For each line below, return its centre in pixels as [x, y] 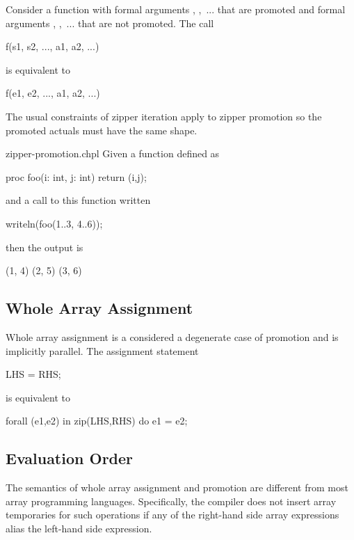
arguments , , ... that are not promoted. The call [110, 23]
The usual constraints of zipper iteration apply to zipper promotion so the [164, 116]
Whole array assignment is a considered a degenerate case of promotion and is [172, 336]
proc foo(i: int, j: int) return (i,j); [76, 176]
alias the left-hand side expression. [79, 528]
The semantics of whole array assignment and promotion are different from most [177, 487]
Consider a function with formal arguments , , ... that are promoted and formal [176, 9]
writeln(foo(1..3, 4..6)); [54, 223]
